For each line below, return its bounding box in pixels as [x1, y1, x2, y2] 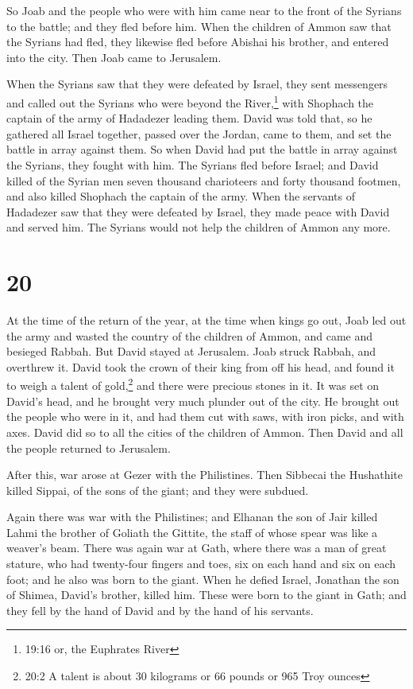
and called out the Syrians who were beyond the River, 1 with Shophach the [6, 91, 374, 111]
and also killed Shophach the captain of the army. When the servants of [6, 188, 355, 204]
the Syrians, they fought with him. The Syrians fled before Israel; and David [6, 157, 379, 173]
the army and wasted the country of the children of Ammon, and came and [6, 327, 373, 344]
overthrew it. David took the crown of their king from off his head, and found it [6, 358, 395, 375]
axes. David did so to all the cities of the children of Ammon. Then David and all [6, 423, 403, 440]
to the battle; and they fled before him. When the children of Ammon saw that [6, 18, 392, 34]
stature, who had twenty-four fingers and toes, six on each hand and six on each [6, 555, 396, 572]
